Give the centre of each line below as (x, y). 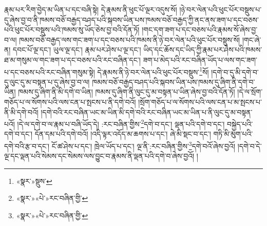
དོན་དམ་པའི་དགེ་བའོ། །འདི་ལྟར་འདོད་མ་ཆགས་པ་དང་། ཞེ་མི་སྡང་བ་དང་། (123, 134)
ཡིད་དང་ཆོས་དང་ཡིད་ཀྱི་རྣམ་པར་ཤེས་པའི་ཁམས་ (203, 50)
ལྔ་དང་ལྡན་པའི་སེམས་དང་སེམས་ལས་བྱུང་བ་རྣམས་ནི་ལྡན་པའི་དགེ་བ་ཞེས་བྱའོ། (99, 156)
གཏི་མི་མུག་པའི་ (233, 134)
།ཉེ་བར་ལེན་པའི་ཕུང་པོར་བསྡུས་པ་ (221, 9)
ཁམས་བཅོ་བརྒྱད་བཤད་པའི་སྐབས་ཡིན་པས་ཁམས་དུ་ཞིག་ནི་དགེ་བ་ (174, 81)
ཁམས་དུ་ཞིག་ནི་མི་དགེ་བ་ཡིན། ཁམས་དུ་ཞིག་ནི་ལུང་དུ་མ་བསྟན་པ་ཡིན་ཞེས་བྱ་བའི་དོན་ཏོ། (127, 92)
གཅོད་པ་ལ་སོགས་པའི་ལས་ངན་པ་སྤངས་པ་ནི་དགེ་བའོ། (70, 102)
